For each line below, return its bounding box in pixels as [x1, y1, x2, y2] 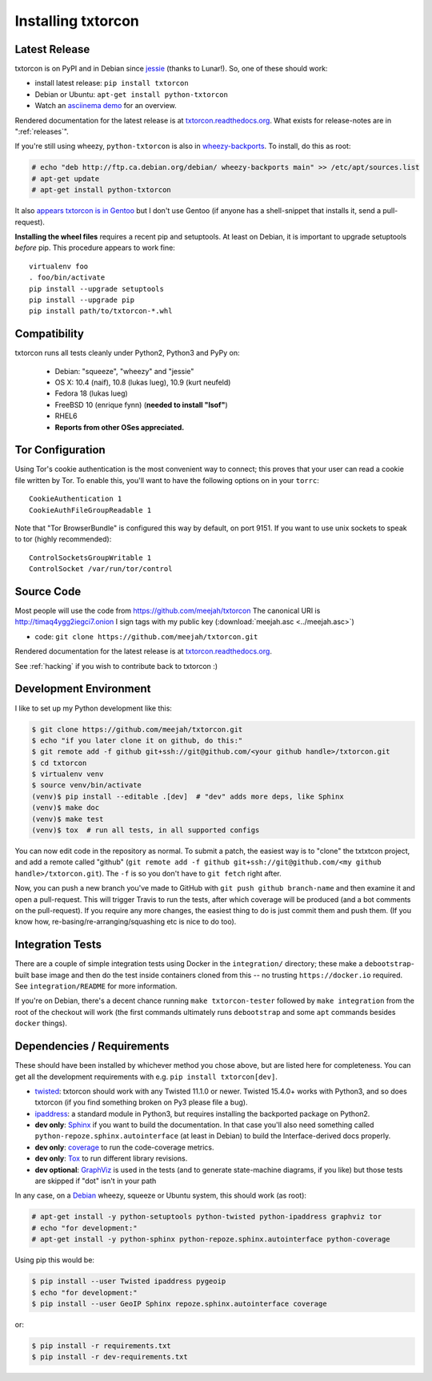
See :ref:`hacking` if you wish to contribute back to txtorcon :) [14, 661, 218, 670]
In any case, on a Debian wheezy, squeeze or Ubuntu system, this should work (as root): [14, 1190, 307, 1201]
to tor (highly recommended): [14, 534, 112, 544]
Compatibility [14, 327, 84, 340]
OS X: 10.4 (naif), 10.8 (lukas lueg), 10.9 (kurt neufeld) [54, 377, 231, 387]
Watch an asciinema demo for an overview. [34, 101, 177, 111]
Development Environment [14, 682, 151, 696]
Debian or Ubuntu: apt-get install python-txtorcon [34, 89, 228, 99]
